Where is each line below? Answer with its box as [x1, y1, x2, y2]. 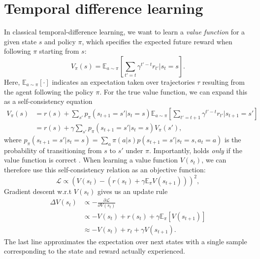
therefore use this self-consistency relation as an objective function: [4, 164, 206, 174]
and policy [44, 36, 76, 46]
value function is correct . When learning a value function [4, 155, 178, 165]
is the [225, 134, 241, 144]
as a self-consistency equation [4, 96, 93, 106]
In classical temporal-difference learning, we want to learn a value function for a [4, 27, 245, 37]
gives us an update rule [97, 186, 168, 196]
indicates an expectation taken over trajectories [52, 76, 195, 87]
